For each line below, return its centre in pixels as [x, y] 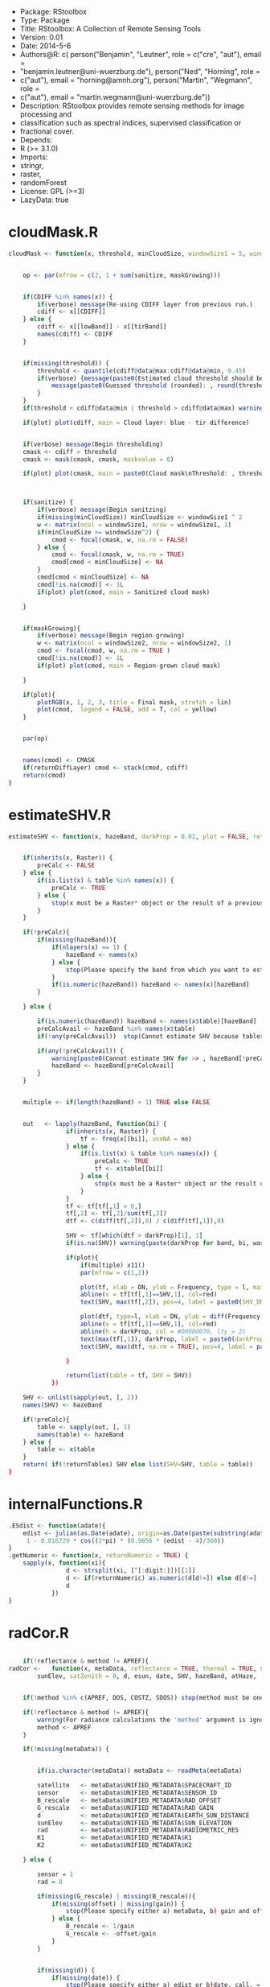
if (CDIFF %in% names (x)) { [68, 297]
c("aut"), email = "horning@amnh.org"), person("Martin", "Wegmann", [136, 80]
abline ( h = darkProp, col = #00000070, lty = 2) [163, 1331]
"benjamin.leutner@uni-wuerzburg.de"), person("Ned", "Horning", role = [140, 71]
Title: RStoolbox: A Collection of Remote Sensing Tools [110, 29]
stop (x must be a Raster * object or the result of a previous [157, 903]
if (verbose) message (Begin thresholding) [93, 444]
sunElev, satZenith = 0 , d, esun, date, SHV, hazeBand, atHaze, [147, 1676]
